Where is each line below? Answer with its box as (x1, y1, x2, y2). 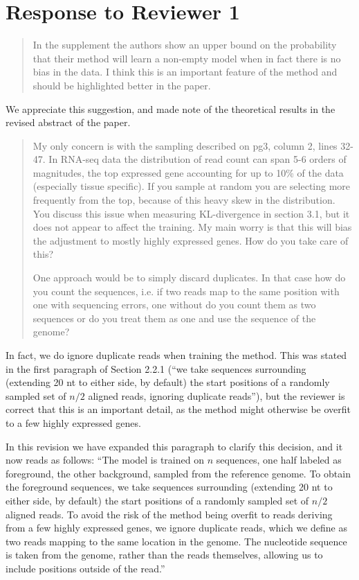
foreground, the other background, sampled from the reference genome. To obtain (6, 466, 351, 480)
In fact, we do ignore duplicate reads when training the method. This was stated (6, 348, 347, 362)
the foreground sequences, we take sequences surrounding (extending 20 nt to (6, 480, 333, 494)
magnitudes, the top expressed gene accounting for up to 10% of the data (33, 165, 344, 179)
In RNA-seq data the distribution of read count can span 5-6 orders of (48, 152, 347, 166)
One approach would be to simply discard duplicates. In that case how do (33, 270, 346, 285)
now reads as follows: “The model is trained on (6, 452, 204, 467)
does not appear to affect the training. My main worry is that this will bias (33, 220, 352, 234)
